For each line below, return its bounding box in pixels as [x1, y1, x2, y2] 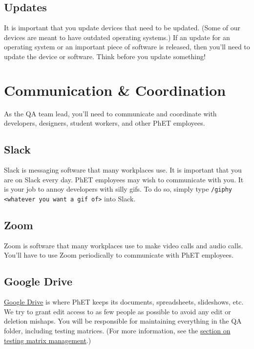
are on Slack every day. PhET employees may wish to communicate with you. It [4, 174, 244, 184]
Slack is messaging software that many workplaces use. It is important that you [4, 165, 242, 175]
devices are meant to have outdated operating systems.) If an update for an [4, 32, 230, 42]
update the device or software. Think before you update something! [4, 51, 206, 61]
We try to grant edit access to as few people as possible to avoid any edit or [4, 306, 231, 316]
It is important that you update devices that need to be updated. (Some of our [4, 22, 241, 33]
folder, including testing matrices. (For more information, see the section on [4, 325, 231, 335]
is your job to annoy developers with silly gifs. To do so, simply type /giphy [4, 184, 232, 194]
